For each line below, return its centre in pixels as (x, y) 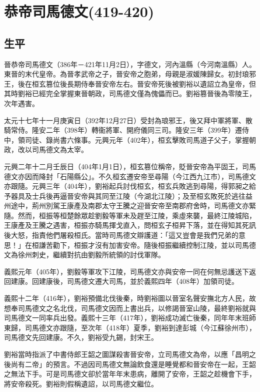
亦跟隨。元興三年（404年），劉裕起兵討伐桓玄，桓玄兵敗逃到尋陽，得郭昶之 (126, 186)
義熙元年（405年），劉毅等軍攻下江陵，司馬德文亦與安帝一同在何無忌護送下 (126, 271)
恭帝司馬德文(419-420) (79, 11)
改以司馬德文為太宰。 (53, 149)
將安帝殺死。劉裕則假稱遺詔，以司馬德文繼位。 (81, 383)
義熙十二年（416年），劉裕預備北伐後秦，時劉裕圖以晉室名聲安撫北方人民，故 (130, 298)
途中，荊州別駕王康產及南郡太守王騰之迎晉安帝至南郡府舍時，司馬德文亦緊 (133, 206)
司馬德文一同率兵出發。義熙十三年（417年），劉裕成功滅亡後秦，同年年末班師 (130, 318)
